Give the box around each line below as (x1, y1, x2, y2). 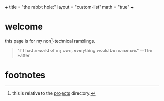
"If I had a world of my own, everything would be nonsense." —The (17, 47, 152, 53)
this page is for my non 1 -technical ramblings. (5, 37, 95, 44)
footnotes (5, 69, 46, 81)
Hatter (17, 52, 30, 58)
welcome (5, 21, 43, 32)
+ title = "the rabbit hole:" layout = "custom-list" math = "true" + (5, 4, 134, 10)
